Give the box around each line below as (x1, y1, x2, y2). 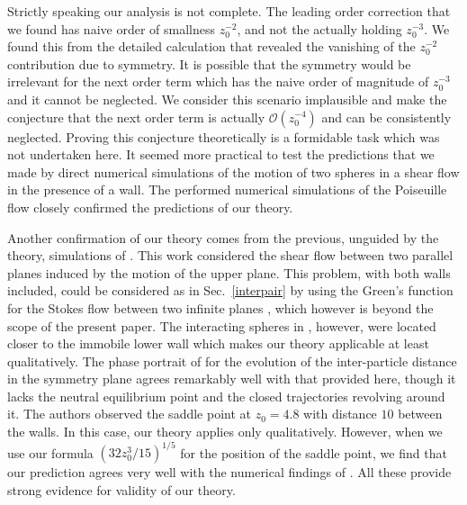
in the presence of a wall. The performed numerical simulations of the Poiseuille (7, 180, 447, 199)
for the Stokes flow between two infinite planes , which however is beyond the (7, 298, 434, 317)
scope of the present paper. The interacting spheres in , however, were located (7, 316, 436, 335)
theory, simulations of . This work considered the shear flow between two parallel (7, 246, 454, 265)
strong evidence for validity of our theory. (7, 480, 236, 499)
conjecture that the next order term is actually (7, 107, 265, 126)
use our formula (7, 443, 94, 462)
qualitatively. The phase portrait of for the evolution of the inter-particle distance (7, 351, 457, 370)
